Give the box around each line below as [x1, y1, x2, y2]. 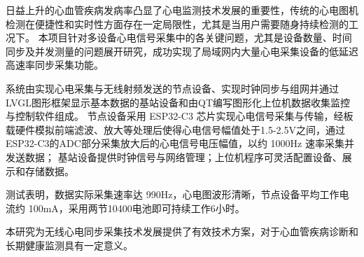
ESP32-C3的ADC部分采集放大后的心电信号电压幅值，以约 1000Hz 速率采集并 [6, 136, 354, 151]
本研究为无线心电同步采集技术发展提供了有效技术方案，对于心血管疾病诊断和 [6, 224, 358, 239]
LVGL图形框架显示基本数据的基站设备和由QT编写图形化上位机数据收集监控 [6, 95, 351, 109]
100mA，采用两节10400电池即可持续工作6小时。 [28, 200, 245, 215]
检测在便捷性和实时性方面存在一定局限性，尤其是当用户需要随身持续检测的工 [6, 16, 358, 31]
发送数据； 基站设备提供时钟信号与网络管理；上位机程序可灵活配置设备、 [6, 149, 342, 164]
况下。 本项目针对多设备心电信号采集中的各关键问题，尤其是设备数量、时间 [6, 30, 352, 45]
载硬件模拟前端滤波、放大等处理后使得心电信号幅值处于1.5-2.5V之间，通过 [6, 122, 345, 137]
